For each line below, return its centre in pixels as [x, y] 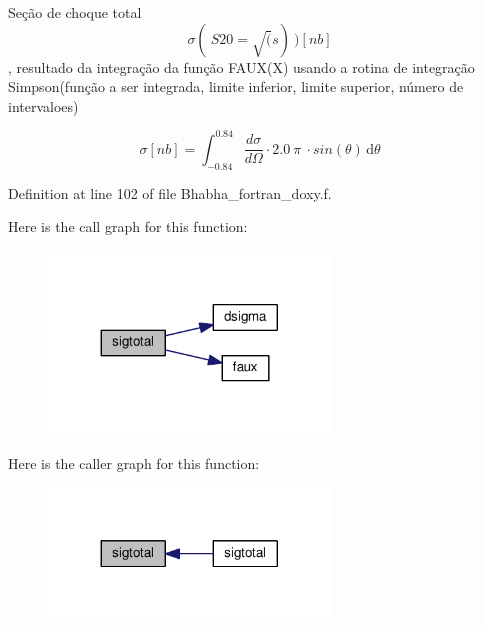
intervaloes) [43, 105]
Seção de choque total [75, 12]
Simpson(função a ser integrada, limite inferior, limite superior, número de [236, 86]
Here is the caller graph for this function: [134, 462]
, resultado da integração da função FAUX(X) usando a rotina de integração [241, 66]
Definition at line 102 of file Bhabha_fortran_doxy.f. [170, 192]
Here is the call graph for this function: [128, 226]
